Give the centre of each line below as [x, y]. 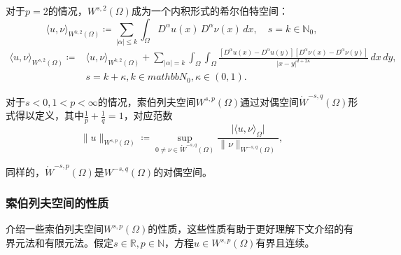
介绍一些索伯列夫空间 [55, 229]
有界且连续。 [285, 243]
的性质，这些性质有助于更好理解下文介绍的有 [251, 229]
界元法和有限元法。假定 [59, 243]
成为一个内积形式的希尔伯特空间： [210, 11]
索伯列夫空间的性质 [57, 203]
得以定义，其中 [49, 115]
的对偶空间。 [183, 171]
